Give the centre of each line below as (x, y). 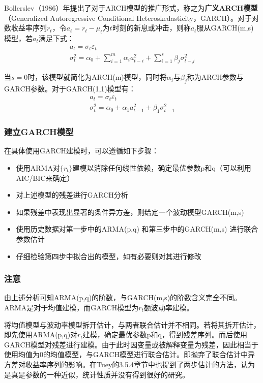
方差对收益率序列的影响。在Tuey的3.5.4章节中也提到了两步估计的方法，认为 (130, 364)
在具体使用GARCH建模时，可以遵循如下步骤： (82, 151)
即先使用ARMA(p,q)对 (41, 334)
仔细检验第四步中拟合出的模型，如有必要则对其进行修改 (109, 256)
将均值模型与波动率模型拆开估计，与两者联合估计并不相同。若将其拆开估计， (132, 324)
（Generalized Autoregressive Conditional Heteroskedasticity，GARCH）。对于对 (131, 18)
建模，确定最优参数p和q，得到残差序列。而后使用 (165, 334)
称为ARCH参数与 (215, 77)
